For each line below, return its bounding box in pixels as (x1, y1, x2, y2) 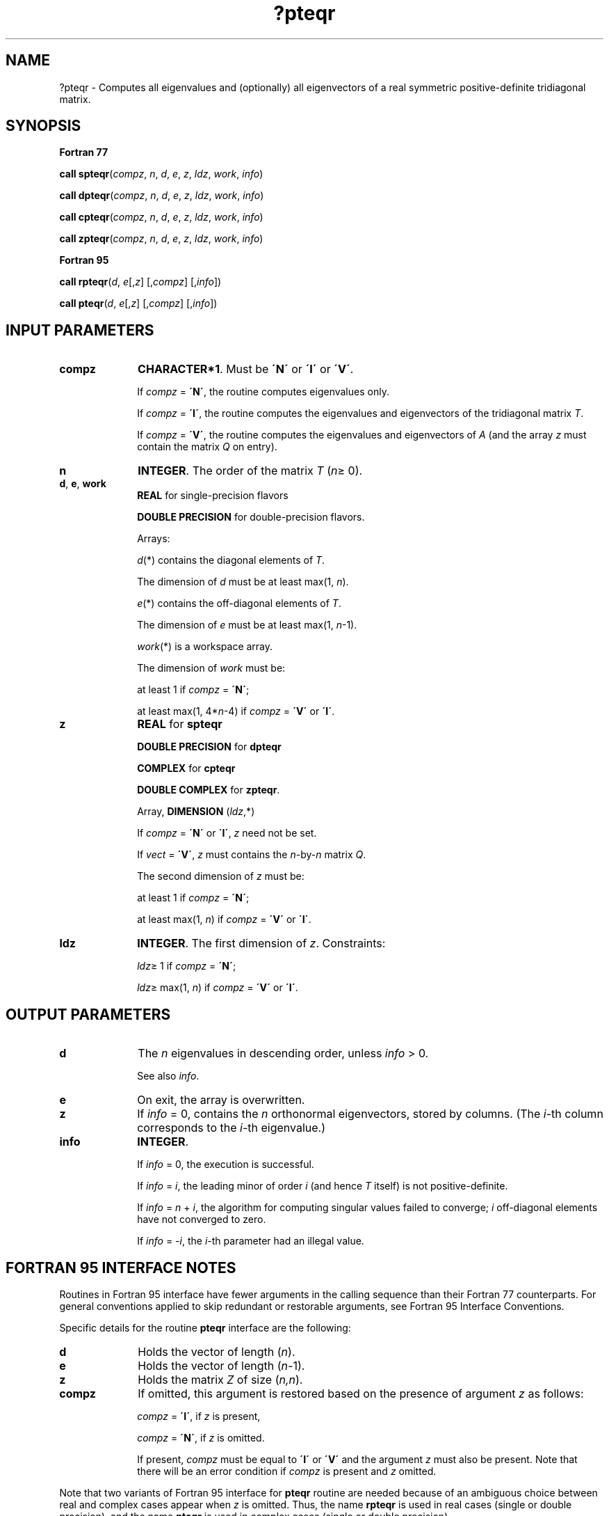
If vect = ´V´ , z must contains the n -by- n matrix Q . (137, 848, 366, 861)
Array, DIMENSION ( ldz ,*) (137, 805, 255, 818)
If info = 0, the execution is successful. (137, 1158, 314, 1171)
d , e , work (59, 477, 106, 490)
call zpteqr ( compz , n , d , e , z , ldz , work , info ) (59, 232, 263, 245)
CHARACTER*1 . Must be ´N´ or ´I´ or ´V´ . (138, 362, 354, 377)
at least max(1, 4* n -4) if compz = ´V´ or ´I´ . (137, 705, 335, 718)
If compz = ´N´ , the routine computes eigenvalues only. (137, 386, 389, 398)
